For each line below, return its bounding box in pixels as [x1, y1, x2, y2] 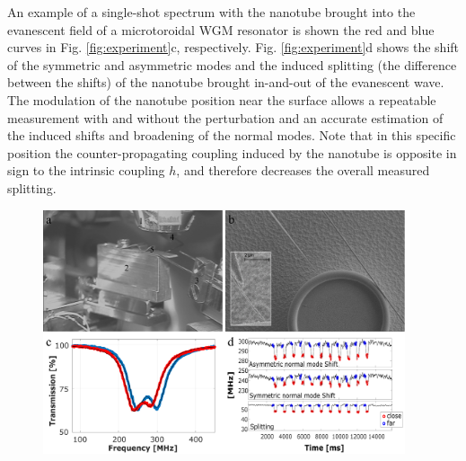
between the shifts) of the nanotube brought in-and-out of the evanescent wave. [7, 73, 444, 92]
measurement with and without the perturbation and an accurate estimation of [7, 108, 444, 127]
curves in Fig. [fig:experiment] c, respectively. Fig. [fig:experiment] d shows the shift [7, 38, 460, 57]
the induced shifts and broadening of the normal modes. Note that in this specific [7, 126, 456, 145]
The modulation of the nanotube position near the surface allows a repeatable [7, 90, 436, 109]
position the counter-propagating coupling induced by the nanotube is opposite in [7, 143, 457, 162]
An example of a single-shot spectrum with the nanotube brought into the [7, 3, 416, 21]
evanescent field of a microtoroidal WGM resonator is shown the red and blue [7, 20, 435, 39]
